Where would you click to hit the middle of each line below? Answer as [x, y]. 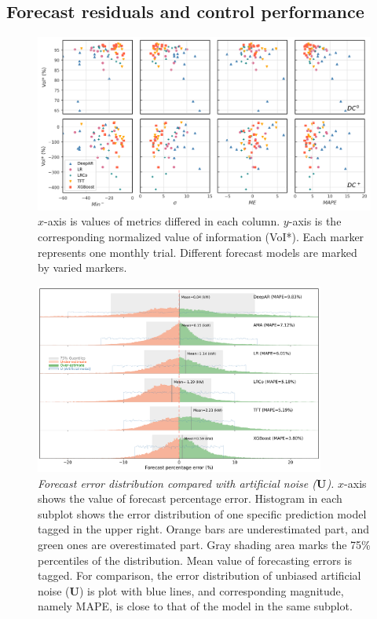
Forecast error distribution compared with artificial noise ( [177, 483]
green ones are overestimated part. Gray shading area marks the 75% [204, 544]
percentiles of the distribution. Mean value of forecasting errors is [195, 560]
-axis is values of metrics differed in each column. [162, 221]
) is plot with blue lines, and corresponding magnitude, [211, 590]
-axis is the [315, 221]
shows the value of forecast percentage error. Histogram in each [190, 498]
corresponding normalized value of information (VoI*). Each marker [201, 237]
